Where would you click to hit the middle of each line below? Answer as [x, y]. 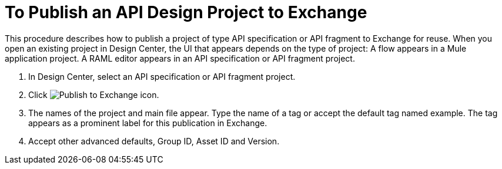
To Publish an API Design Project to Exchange [186, 12]
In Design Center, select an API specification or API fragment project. [162, 76]
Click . [94, 94]
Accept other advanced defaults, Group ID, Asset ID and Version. [154, 141]
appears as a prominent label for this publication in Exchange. [148, 123]
